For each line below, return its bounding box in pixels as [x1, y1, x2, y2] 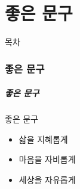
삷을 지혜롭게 [19, 132, 68, 145]
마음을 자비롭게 [19, 153, 76, 166]
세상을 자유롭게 [19, 173, 76, 185]
